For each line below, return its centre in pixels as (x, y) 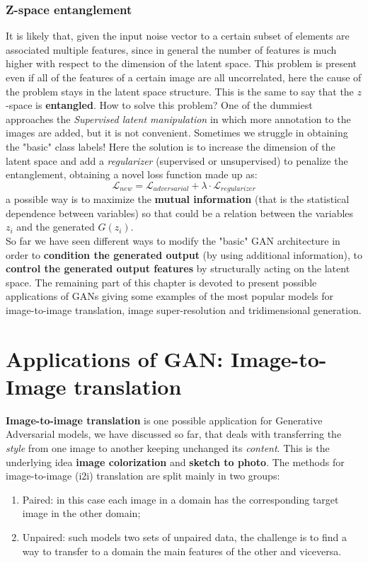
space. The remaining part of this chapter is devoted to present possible (161, 282)
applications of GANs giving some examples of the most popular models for (170, 296)
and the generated (56, 227)
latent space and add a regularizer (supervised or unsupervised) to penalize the (177, 160)
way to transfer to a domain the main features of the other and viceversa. (182, 551)
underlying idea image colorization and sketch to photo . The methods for (175, 462)
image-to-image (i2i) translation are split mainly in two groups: (143, 476)
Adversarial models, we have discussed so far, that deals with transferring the (174, 434)
